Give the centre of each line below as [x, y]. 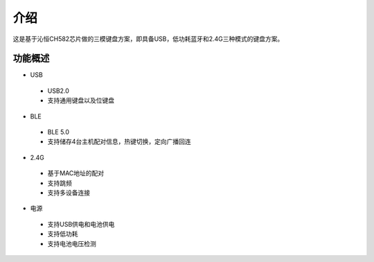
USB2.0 [58, 91]
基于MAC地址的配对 [76, 173]
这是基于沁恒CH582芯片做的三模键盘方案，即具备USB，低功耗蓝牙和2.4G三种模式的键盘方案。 [148, 39]
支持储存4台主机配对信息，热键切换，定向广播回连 [119, 141]
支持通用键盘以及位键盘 [81, 101]
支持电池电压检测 [72, 243]
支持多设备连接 [69, 192]
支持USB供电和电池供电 [81, 224]
